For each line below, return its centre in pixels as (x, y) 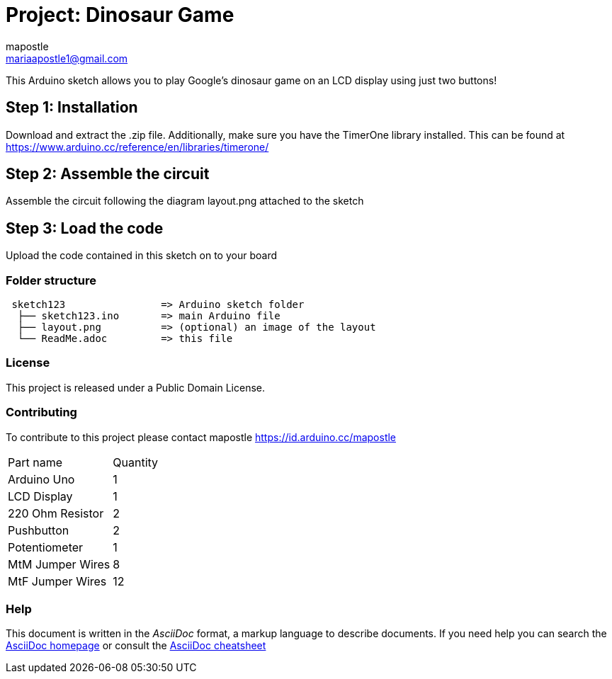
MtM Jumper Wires (59, 564)
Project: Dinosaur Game (120, 15)
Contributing (41, 412)
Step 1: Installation (72, 108)
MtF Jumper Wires (57, 581)
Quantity (136, 462)
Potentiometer (46, 547)
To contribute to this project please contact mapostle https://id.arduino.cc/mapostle (201, 437)
